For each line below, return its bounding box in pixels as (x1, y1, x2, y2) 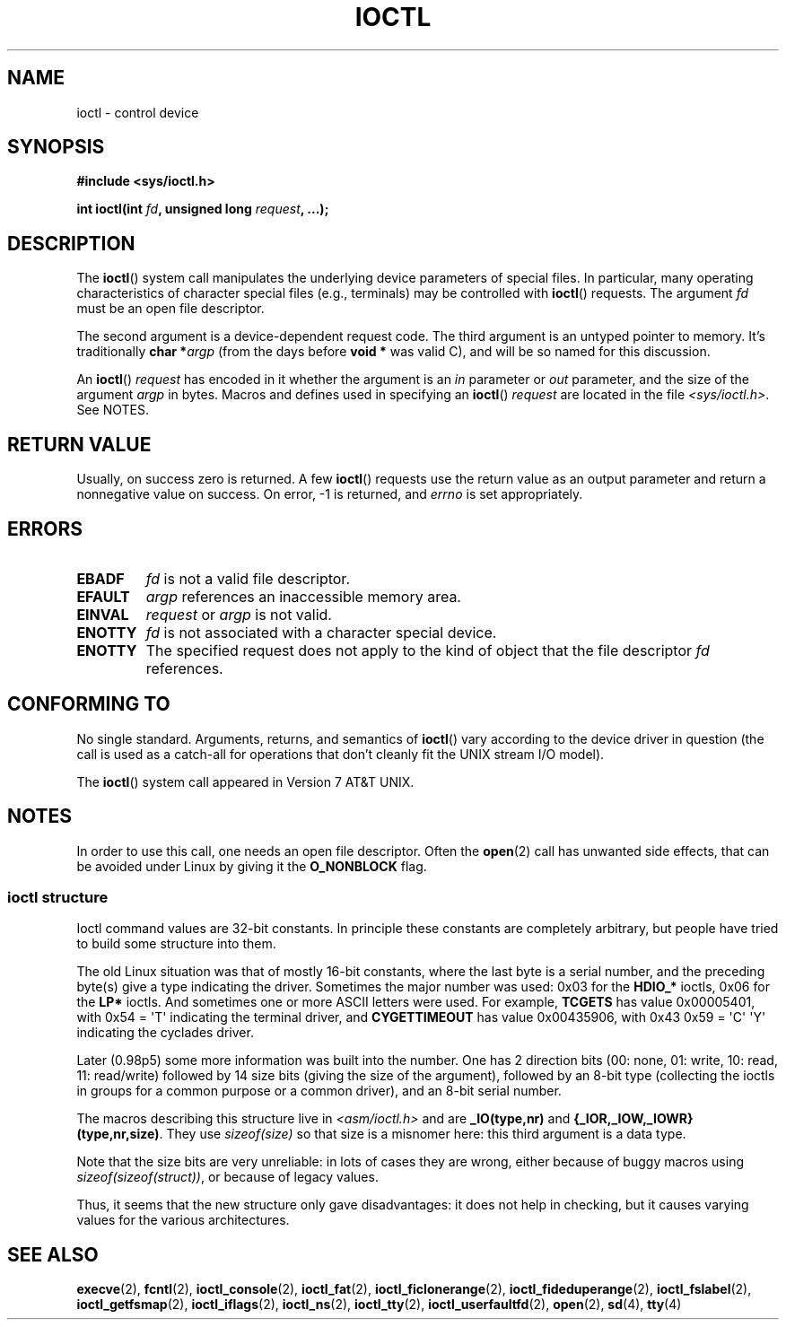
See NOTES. (76, 402, 149, 418)
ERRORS (7, 517, 83, 540)
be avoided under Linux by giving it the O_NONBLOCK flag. (76, 858, 427, 874)
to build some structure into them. (76, 936, 276, 952)
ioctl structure (7, 888, 109, 907)
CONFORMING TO (7, 693, 170, 716)
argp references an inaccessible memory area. (145, 587, 461, 606)
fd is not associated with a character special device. (145, 623, 497, 642)
